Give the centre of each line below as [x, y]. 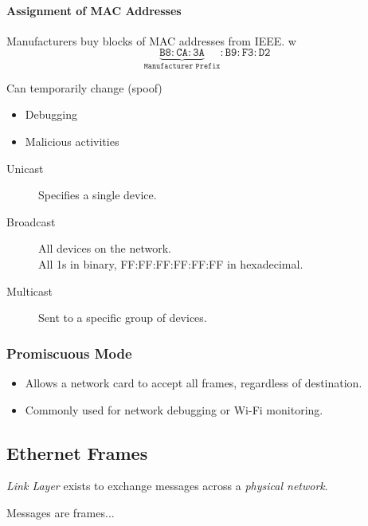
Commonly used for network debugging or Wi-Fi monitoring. [174, 409]
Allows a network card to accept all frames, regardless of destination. [194, 382]
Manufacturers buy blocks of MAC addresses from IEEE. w [151, 40]
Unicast [25, 168]
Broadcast [31, 221]
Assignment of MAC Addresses [94, 10]
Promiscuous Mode [69, 353]
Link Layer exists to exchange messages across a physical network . [167, 486]
